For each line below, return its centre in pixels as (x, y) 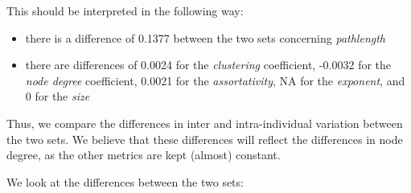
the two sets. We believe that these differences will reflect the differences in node (205, 139)
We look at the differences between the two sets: (125, 181)
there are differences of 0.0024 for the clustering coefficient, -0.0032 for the (208, 65)
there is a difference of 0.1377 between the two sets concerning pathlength (205, 37)
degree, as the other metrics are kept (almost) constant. (144, 155)
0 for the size (58, 96)
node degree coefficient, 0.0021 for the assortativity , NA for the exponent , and (215, 80)
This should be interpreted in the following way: (125, 10)
